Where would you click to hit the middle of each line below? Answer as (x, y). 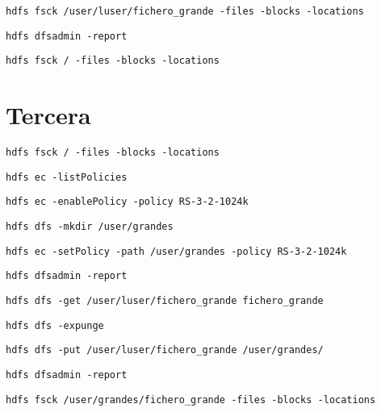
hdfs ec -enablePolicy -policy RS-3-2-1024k (127, 202)
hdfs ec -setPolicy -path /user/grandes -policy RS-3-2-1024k (176, 251)
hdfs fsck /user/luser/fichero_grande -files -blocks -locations (185, 11)
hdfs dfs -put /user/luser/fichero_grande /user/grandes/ (165, 350)
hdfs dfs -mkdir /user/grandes (90, 227)
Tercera (48, 115)
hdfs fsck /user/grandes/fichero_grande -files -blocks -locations (191, 400)
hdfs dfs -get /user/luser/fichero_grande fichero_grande (165, 301)
